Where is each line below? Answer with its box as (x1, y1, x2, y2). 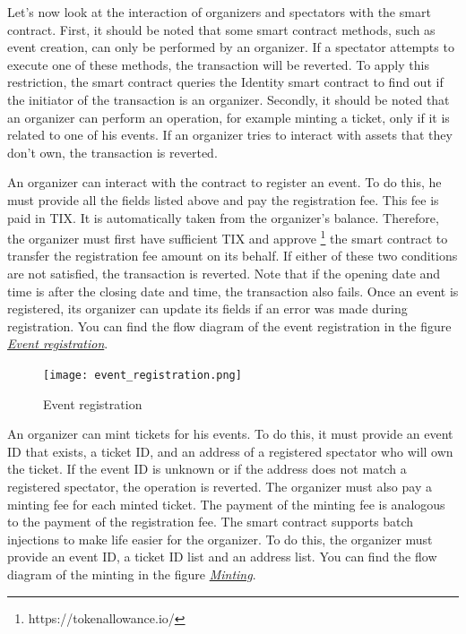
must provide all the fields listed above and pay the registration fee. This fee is (7, 190, 439, 209)
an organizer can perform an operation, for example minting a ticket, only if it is (7, 107, 450, 126)
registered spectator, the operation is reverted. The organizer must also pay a (7, 476, 432, 495)
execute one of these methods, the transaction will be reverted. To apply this (7, 55, 429, 73)
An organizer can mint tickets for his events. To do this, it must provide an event (7, 424, 453, 443)
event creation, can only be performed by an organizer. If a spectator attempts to (7, 38, 454, 56)
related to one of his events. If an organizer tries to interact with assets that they (7, 125, 453, 144)
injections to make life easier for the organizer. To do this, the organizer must (7, 529, 433, 548)
